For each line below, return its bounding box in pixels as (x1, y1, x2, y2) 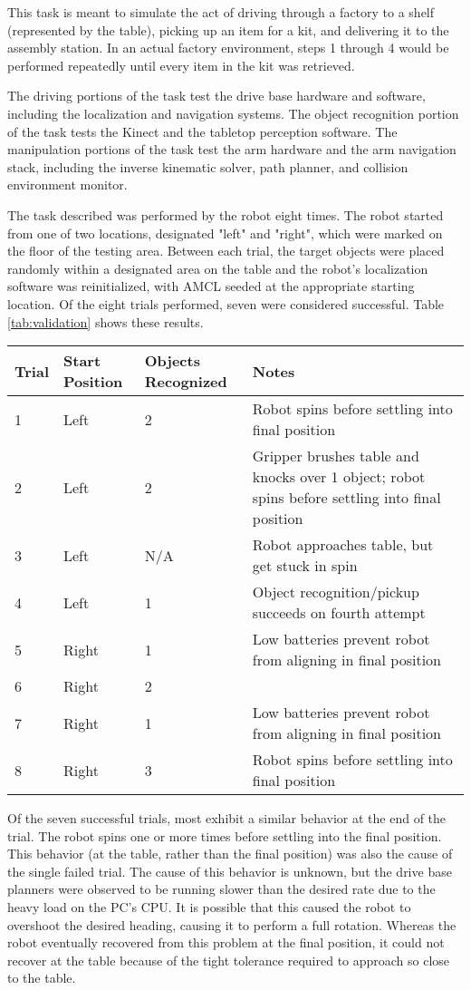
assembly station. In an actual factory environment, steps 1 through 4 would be (7, 38, 449, 57)
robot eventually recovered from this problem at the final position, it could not (7, 933, 445, 952)
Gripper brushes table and (252, 445, 419, 467)
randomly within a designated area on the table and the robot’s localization (7, 258, 428, 277)
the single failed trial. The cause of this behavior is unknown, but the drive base (7, 861, 452, 880)
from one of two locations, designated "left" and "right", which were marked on (7, 223, 443, 242)
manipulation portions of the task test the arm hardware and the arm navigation (7, 140, 457, 159)
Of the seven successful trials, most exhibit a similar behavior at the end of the (7, 809, 447, 828)
